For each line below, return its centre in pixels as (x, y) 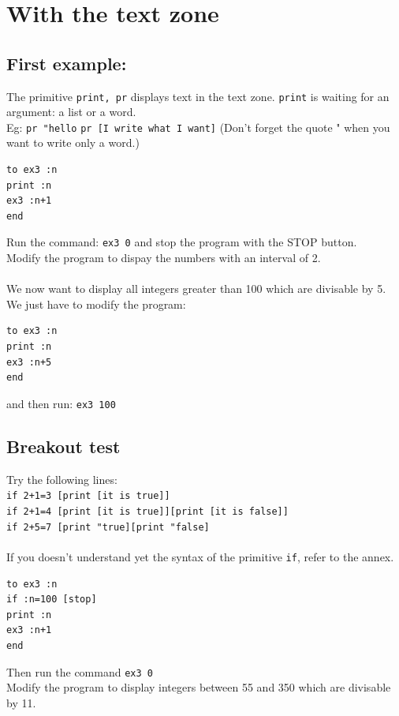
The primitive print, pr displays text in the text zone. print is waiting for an (198, 96)
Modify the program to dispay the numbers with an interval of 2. (164, 258)
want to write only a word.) (73, 142)
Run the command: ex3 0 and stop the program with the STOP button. (182, 242)
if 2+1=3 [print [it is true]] (88, 496)
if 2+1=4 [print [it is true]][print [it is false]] (147, 511)
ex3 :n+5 (29, 362)
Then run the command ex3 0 (80, 671)
